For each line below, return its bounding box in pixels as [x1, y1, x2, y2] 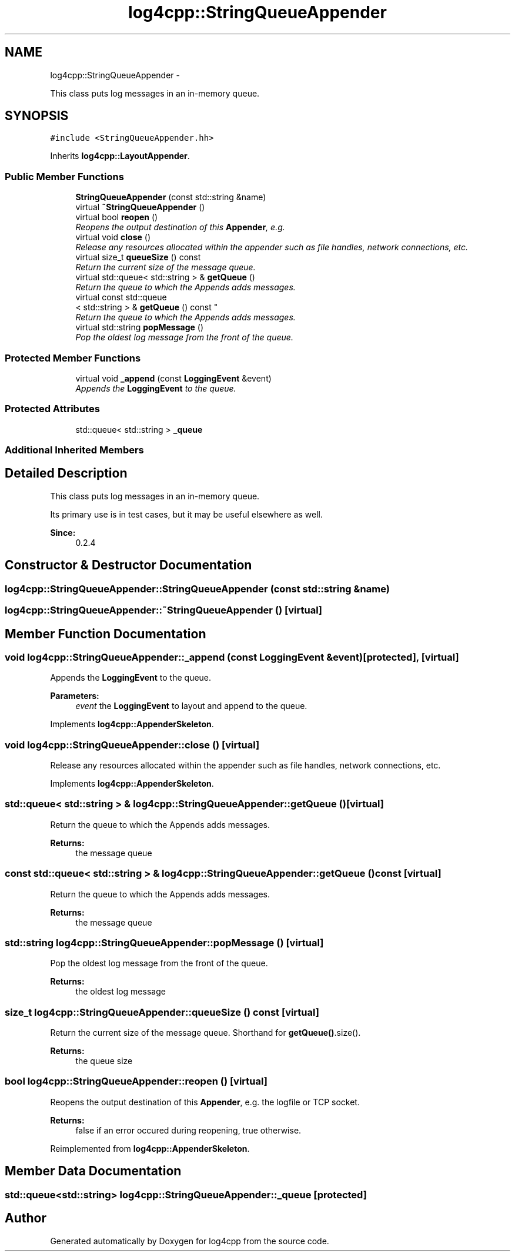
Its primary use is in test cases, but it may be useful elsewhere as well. [50, 509, 323, 519]
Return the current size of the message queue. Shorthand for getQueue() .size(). [50, 1028, 361, 1038]
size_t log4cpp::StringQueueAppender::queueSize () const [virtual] [5, 1006, 319, 1018]
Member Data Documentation [5, 1164, 182, 1179]
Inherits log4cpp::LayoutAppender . [50, 151, 190, 161]
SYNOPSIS [5, 108, 69, 124]
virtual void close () [75, 232, 151, 243]
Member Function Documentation [5, 626, 206, 641]
